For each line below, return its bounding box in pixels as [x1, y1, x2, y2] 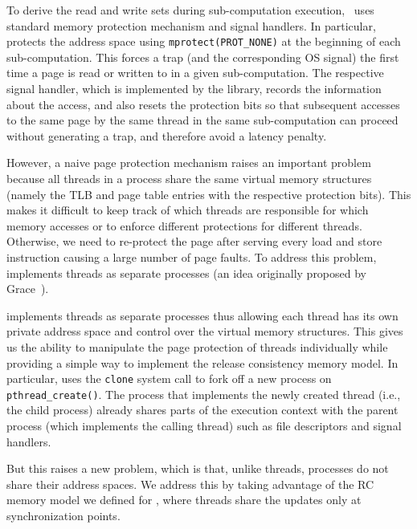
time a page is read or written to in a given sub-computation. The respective [6, 64, 384, 81]
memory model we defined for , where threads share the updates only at [6, 491, 362, 508]
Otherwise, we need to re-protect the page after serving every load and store [6, 233, 382, 250]
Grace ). [6, 280, 49, 297]
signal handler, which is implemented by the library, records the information [6, 80, 382, 97]
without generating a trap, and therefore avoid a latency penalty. [6, 127, 327, 144]
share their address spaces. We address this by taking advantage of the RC [6, 475, 374, 492]
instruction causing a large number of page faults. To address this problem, [6, 248, 377, 265]
